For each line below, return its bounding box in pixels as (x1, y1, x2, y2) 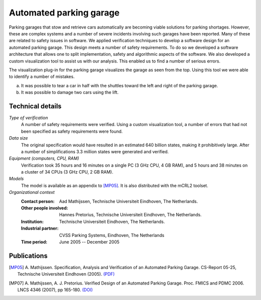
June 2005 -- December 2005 (59, 239, 120, 245)
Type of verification (9, 114, 48, 121)
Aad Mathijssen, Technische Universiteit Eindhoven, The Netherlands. (59, 198, 198, 204)
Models (9, 176, 24, 182)
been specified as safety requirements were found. (21, 128, 123, 134)
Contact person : (21, 198, 55, 204)
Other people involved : (21, 205, 68, 211)
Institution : (21, 219, 44, 224)
